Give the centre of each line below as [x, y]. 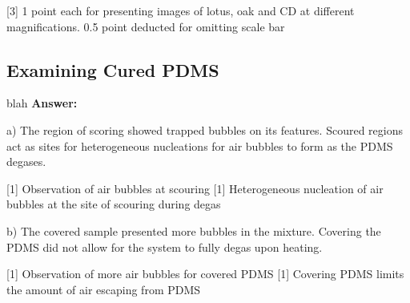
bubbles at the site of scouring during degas [114, 204]
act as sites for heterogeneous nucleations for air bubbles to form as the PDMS [200, 145]
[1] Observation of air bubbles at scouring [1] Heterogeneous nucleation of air [195, 188]
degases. [26, 162]
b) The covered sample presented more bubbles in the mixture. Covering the [194, 230]
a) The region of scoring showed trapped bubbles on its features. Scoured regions [205, 129]
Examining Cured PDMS [113, 69]
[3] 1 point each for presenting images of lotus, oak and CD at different [181, 10]
